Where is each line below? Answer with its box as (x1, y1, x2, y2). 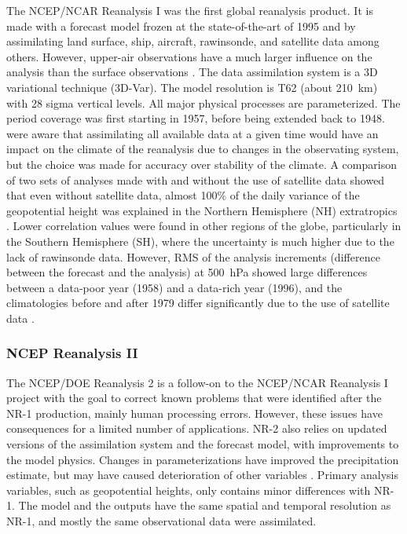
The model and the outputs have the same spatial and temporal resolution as (18, 497, 391, 514)
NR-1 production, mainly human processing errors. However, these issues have (6, 404, 383, 421)
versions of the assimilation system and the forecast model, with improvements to (6, 436, 399, 452)
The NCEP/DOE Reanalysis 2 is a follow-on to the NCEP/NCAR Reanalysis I (6, 374, 388, 390)
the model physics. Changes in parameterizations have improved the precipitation (6, 451, 399, 467)
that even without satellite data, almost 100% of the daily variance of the (6, 187, 360, 203)
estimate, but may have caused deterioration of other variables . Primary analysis (6, 466, 398, 483)
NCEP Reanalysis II (6, 343, 138, 363)
